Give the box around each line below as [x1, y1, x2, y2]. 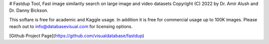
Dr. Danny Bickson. [9, 7, 48, 13]
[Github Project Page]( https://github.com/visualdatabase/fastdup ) [9, 33, 144, 39]
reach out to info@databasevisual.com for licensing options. [9, 24, 133, 30]
